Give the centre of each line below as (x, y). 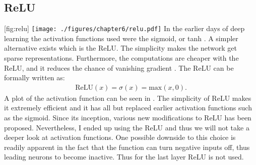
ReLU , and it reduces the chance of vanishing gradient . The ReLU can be (119, 67)
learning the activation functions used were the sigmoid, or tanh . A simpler (121, 38)
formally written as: (35, 77)
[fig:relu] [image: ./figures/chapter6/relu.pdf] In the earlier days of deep (124, 28)
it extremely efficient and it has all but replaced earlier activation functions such (128, 108)
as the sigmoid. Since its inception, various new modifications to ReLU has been (128, 118)
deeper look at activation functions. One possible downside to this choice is (120, 137)
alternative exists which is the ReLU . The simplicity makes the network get (121, 48)
